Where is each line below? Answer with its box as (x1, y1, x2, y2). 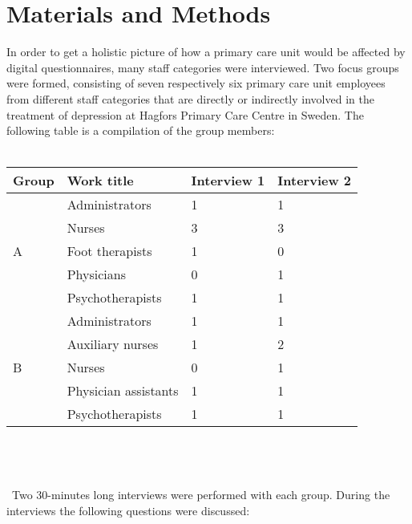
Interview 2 (277, 171, 352, 190)
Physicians (67, 265, 126, 284)
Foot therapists (67, 242, 152, 261)
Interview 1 (191, 171, 265, 190)
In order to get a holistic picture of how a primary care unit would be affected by (6, 43, 406, 60)
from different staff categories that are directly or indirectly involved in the (6, 90, 374, 107)
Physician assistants (67, 381, 179, 400)
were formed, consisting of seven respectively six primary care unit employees (6, 75, 386, 91)
